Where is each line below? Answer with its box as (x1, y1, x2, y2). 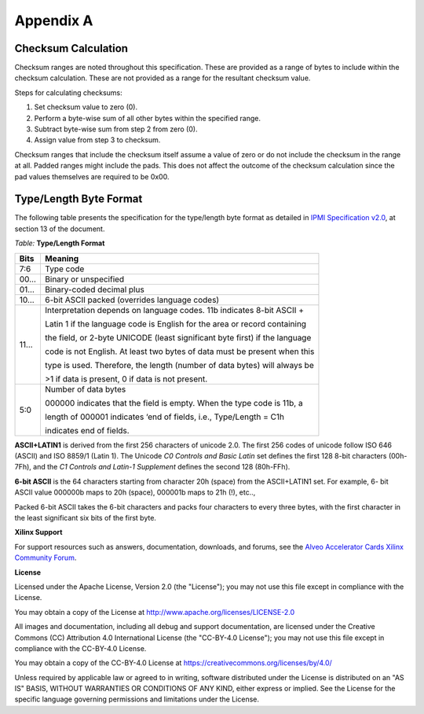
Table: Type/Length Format (14, 238, 105, 248)
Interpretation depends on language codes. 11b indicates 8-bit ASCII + (44, 304, 304, 315)
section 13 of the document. (14, 224, 105, 234)
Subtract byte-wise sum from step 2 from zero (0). (34, 124, 198, 134)
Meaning (44, 252, 79, 263)
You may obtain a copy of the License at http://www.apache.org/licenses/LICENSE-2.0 (14, 607, 295, 616)
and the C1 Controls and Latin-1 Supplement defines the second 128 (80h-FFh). (32, 462, 291, 472)
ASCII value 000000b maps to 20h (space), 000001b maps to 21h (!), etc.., (14, 488, 256, 497)
